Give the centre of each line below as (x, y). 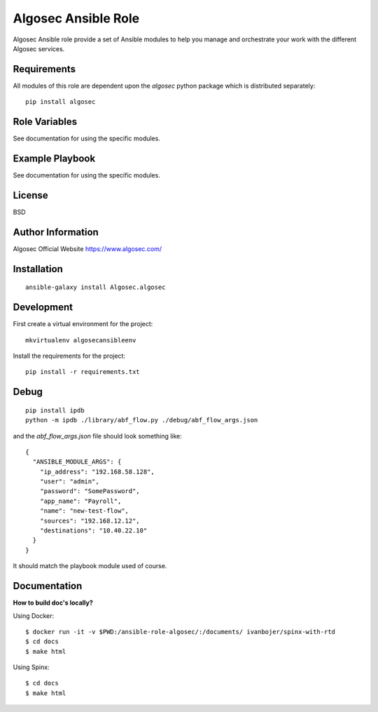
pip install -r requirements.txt (83, 372)
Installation (38, 269)
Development (43, 308)
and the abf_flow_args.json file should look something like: (97, 436)
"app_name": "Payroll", (80, 501)
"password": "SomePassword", (90, 491)
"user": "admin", (69, 482)
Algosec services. (39, 48)
